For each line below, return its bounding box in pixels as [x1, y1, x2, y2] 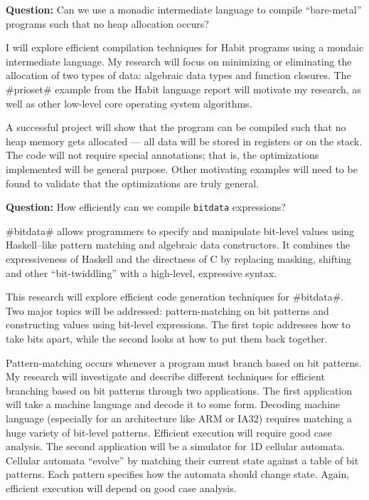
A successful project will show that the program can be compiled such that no [6, 120, 346, 135]
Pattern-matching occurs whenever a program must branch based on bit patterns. [6, 355, 362, 370]
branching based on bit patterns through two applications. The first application [6, 382, 353, 397]
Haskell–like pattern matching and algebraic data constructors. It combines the [6, 237, 351, 252]
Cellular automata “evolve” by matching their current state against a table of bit [6, 452, 359, 467]
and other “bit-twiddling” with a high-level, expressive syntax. [6, 265, 277, 280]
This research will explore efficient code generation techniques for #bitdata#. [6, 289, 344, 304]
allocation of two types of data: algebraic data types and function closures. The [6, 68, 351, 83]
